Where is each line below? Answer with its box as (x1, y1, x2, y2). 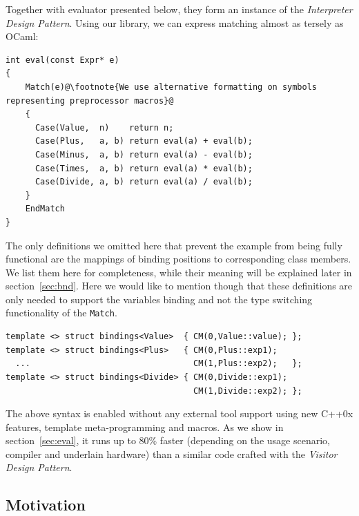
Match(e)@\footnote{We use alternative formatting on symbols (25, 82, 318, 92)
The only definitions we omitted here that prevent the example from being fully (6, 238, 342, 252)
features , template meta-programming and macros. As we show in (6, 419, 284, 434)
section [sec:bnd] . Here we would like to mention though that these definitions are (6, 278, 353, 293)
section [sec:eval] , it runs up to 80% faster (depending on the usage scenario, (6, 433, 330, 448)
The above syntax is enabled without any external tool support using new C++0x (6, 406, 353, 421)
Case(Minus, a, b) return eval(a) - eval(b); (35, 149, 253, 160)
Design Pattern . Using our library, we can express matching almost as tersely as (6, 15, 344, 30)
